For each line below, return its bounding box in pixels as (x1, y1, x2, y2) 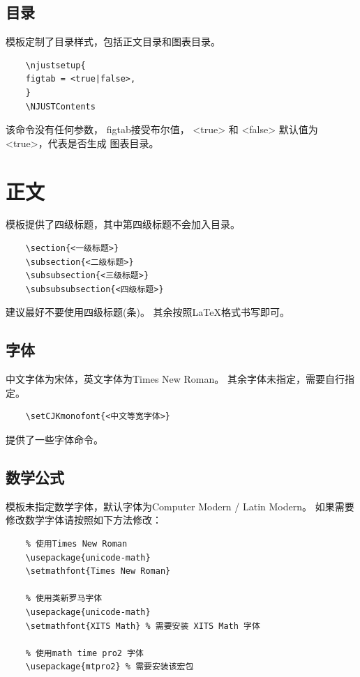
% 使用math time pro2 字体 (25, 648, 144, 658)
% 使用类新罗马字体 (25, 593, 103, 604)
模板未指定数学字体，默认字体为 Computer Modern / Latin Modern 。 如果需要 (6, 499, 354, 513)
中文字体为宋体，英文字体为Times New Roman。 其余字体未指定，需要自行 (6, 372, 345, 386)
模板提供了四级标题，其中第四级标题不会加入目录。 (6, 217, 240, 231)
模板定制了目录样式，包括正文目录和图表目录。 (6, 34, 220, 49)
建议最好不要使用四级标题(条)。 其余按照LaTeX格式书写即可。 (6, 305, 290, 319)
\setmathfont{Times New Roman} (25, 566, 171, 577)
